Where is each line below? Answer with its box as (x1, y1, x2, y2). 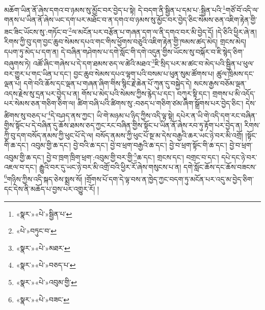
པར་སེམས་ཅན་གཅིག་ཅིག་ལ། (4, 98, 75, 109)
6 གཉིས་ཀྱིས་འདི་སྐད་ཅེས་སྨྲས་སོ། (4, 172, 83, 184)
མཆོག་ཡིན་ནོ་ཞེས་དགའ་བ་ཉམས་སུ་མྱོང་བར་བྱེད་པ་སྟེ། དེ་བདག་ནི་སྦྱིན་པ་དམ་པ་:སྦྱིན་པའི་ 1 (4, 3, 226, 15)
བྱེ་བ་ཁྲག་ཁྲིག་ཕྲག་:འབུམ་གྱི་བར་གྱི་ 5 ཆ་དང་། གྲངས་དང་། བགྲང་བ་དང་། (46, 150, 219, 162)
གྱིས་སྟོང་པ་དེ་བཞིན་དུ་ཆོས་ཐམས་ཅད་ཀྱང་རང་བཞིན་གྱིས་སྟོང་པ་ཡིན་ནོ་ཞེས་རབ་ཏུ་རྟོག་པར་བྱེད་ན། (4, 120, 242, 131)
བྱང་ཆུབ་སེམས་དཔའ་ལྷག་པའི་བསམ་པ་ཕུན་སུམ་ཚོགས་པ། (73, 68, 215, 79)
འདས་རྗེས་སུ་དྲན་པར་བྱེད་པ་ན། (4, 88, 79, 98)
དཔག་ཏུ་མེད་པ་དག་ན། (4, 46, 59, 57)
